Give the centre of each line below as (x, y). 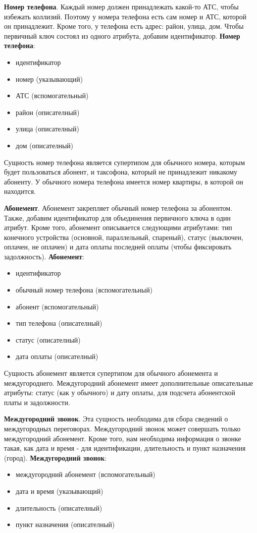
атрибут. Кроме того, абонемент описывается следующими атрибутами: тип (118, 227)
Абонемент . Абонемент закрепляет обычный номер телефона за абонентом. (118, 207)
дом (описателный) (44, 145)
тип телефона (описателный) (59, 323)
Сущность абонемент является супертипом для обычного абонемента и (111, 373)
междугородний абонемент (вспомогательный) (85, 474)
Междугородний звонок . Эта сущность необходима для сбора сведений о (116, 419)
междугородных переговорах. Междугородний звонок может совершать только (122, 428)
